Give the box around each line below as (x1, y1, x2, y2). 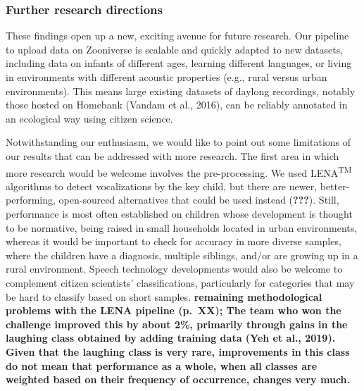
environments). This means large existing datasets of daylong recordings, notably (6, 83, 356, 98)
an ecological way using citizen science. (6, 111, 173, 125)
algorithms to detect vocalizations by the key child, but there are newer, (6, 178, 318, 193)
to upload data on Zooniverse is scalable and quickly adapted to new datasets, (6, 42, 344, 56)
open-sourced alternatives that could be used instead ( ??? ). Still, (58, 192, 339, 207)
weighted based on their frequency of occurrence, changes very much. (6, 372, 351, 387)
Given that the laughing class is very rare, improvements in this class (6, 344, 350, 359)
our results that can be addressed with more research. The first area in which (6, 148, 339, 163)
